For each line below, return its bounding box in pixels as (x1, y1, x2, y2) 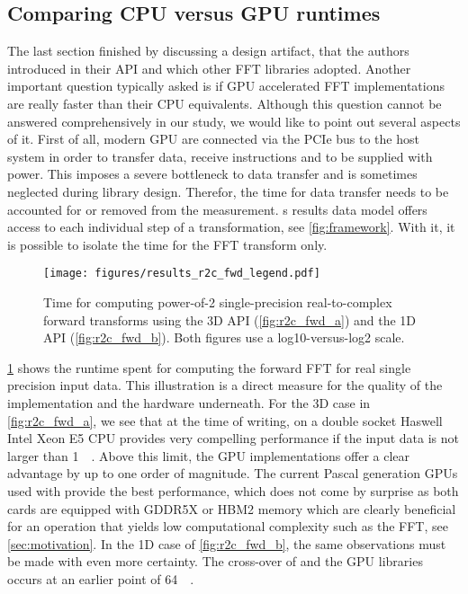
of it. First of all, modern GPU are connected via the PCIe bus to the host (7, 129, 419, 148)
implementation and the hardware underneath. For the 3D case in (7, 393, 371, 412)
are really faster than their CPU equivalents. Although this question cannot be (7, 93, 442, 112)
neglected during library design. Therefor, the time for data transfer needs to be (7, 182, 449, 200)
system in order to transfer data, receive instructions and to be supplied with (7, 146, 433, 165)
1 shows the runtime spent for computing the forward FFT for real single (7, 358, 411, 377)
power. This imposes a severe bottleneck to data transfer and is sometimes (7, 164, 418, 183)
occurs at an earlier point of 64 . (7, 569, 194, 588)
